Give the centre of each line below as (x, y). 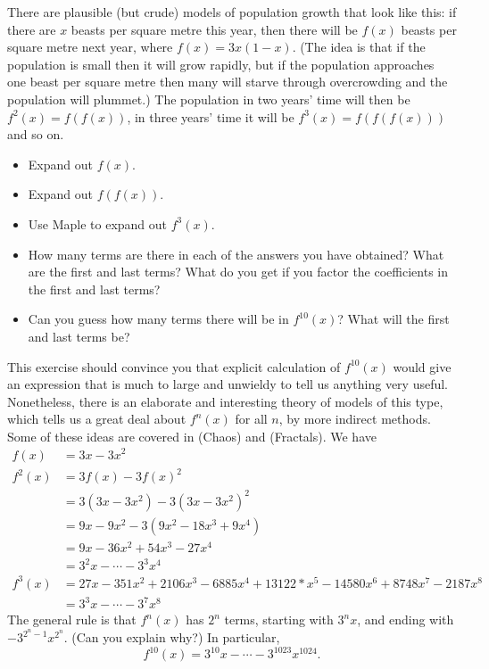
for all (251, 419)
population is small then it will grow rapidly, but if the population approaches (221, 64)
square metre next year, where (90, 47)
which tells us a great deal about (97, 419)
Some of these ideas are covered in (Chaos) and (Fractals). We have (192, 436)
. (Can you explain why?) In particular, (172, 637)
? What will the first (394, 319)
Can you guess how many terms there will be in (158, 319)
